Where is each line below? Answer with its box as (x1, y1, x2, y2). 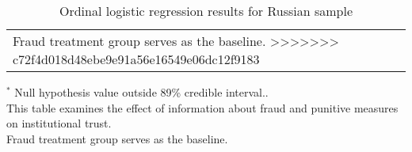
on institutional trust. (6, 115, 112, 131)
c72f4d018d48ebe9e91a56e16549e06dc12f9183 (13, 50, 260, 68)
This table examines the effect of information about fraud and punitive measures (6, 99, 399, 116)
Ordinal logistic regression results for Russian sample (59, 2, 353, 20)
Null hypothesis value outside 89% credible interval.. (14, 84, 269, 100)
